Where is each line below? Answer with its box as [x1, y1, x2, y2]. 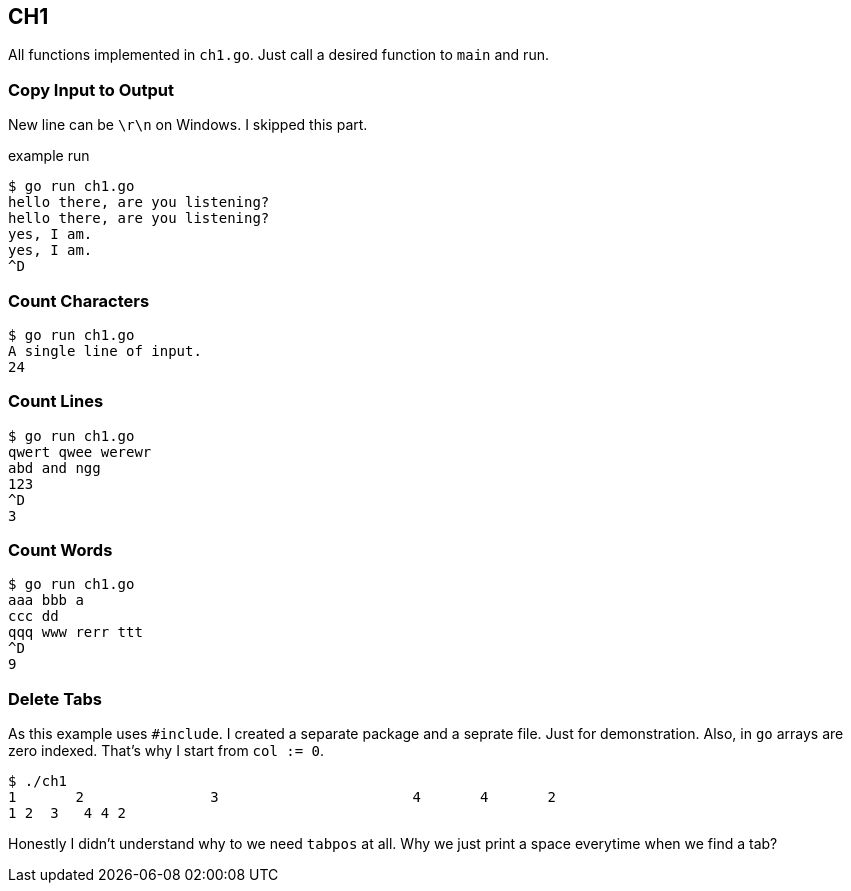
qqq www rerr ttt [8, 624, 143, 641]
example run [8, 147, 90, 165]
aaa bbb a [8, 592, 84, 609]
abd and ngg [8, 459, 101, 476]
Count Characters [8, 290, 150, 311]
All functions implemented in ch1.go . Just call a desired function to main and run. [8, 46, 549, 64]
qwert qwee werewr [8, 443, 152, 460]
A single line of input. [8, 342, 202, 359]
